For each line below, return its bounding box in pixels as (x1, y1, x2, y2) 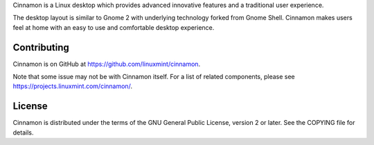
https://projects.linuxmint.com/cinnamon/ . (12, 82, 133, 90)
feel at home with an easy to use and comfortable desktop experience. (12, 23, 215, 31)
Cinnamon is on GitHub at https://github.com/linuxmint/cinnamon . (12, 60, 201, 68)
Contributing (12, 42, 69, 53)
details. (12, 128, 34, 137)
